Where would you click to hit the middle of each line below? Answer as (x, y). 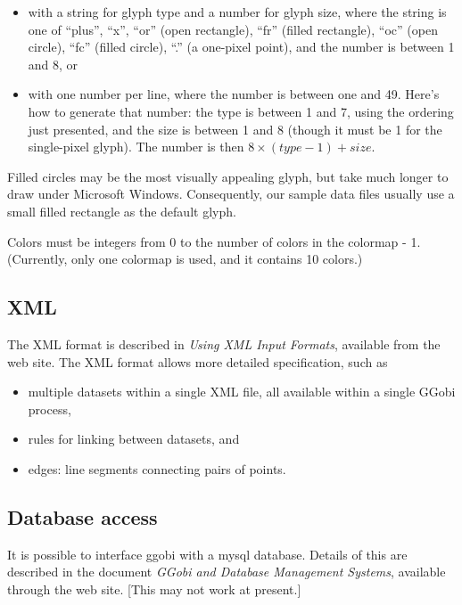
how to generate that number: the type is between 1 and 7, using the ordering (241, 111)
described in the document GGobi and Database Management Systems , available (227, 572)
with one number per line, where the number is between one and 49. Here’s (234, 94)
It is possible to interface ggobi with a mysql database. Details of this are (207, 554)
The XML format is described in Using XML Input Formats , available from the (224, 343)
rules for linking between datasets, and (134, 439)
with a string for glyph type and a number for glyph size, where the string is (237, 12)
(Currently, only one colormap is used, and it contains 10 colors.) (185, 259)
